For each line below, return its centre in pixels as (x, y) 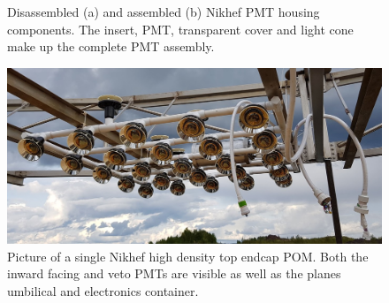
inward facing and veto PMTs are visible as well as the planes (174, 273)
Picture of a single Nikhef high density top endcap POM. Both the (188, 256)
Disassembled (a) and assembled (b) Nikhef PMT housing (164, 11)
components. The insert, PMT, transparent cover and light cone (180, 29)
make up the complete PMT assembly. (111, 46)
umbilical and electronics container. (103, 290)
